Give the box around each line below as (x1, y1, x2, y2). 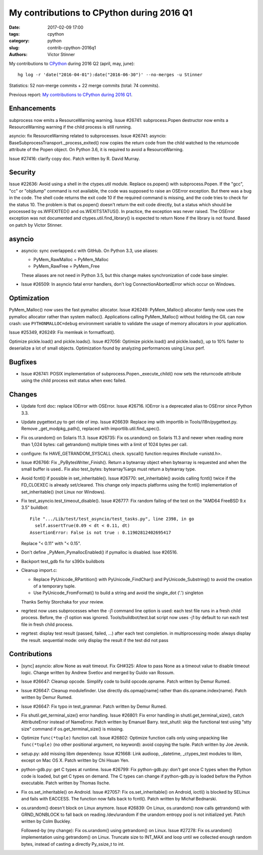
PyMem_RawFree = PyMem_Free (33, 263, 100, 269)
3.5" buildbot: (21, 505, 49, 510)
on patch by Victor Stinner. (9, 222, 63, 228)
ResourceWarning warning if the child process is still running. (9, 124, 132, 130)
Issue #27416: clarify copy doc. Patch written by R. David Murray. (9, 155, 140, 161)
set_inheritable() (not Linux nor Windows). (21, 489, 106, 495)
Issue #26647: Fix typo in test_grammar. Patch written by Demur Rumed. (21, 703, 167, 709)
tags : (9, 31, 20, 37)
